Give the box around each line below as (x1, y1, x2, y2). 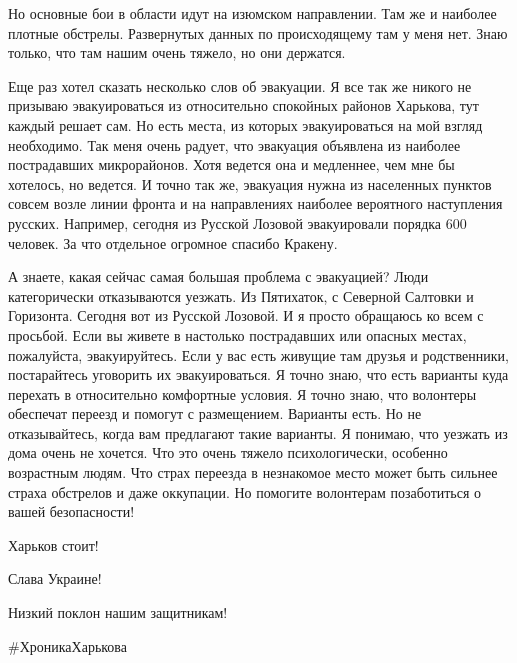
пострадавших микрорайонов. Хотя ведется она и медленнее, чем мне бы (8, 154, 455, 175)
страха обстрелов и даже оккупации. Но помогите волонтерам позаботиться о (8, 481, 482, 502)
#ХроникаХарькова (8, 635, 127, 656)
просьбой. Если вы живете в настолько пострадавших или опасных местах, (8, 324, 467, 345)
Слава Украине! (8, 568, 102, 589)
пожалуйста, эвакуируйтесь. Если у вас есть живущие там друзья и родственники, (8, 344, 509, 365)
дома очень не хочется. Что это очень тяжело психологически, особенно (8, 442, 448, 463)
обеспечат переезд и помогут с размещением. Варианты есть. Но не (8, 403, 422, 424)
